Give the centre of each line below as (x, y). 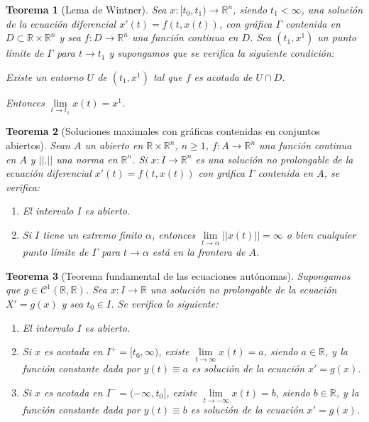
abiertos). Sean (38, 145)
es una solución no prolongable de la (274, 159)
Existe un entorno (45, 76)
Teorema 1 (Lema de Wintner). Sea (86, 9)
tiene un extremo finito (92, 234)
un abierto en (114, 145)
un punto (337, 37)
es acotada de (223, 76)
